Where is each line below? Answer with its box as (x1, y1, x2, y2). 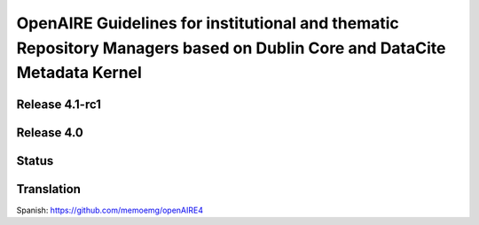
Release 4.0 (16, 125, 83, 140)
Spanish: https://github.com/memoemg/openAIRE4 (16, 205, 204, 215)
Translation (16, 182, 82, 197)
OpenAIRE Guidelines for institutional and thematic (16, 13, 399, 33)
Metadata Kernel (16, 63, 142, 83)
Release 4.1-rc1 (16, 97, 102, 112)
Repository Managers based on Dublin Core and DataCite (16, 38, 446, 58)
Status (16, 153, 54, 168)
